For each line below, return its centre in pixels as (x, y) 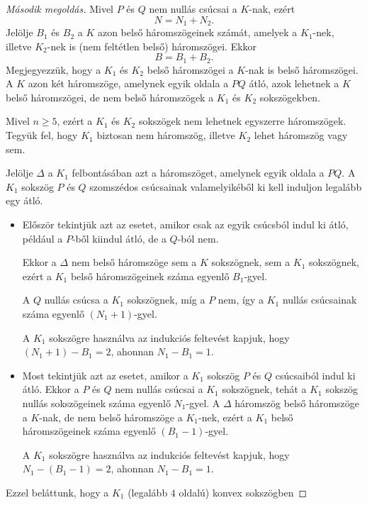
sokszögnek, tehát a (264, 389)
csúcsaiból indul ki (315, 375)
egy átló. (24, 200)
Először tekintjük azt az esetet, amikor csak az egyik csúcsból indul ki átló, (185, 224)
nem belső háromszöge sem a (134, 262)
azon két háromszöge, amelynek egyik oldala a (128, 83)
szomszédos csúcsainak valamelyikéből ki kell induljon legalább (226, 186)
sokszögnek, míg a (166, 300)
